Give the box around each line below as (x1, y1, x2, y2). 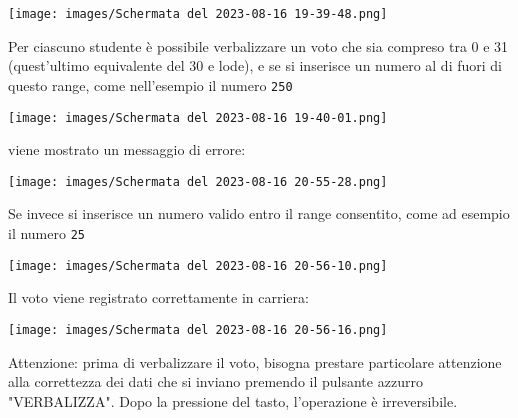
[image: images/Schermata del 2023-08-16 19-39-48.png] (8, 7, 388, 21)
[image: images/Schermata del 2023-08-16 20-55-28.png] (8, 174, 388, 189)
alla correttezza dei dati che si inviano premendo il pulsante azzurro (8, 371, 423, 392)
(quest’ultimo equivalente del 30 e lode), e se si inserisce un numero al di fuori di (8, 55, 502, 76)
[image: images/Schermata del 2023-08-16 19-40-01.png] (8, 110, 388, 125)
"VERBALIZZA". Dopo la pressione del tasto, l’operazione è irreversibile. (8, 390, 458, 411)
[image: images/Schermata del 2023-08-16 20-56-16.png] (8, 322, 388, 337)
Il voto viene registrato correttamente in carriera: (8, 287, 309, 308)
